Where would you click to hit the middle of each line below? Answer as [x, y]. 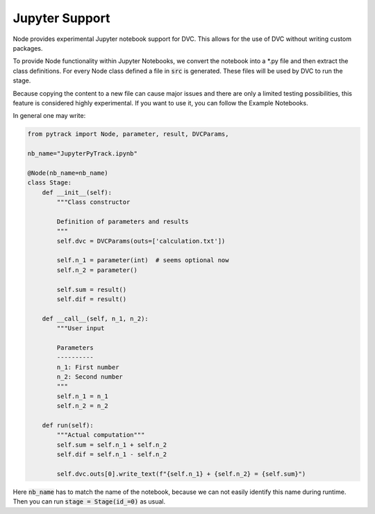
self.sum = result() [92, 289]
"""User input [81, 328]
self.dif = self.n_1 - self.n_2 [111, 455]
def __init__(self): [77, 192]
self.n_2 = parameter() [97, 270]
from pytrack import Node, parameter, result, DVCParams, [128, 134]
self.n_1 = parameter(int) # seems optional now [143, 260]
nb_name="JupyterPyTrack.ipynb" [83, 154]
